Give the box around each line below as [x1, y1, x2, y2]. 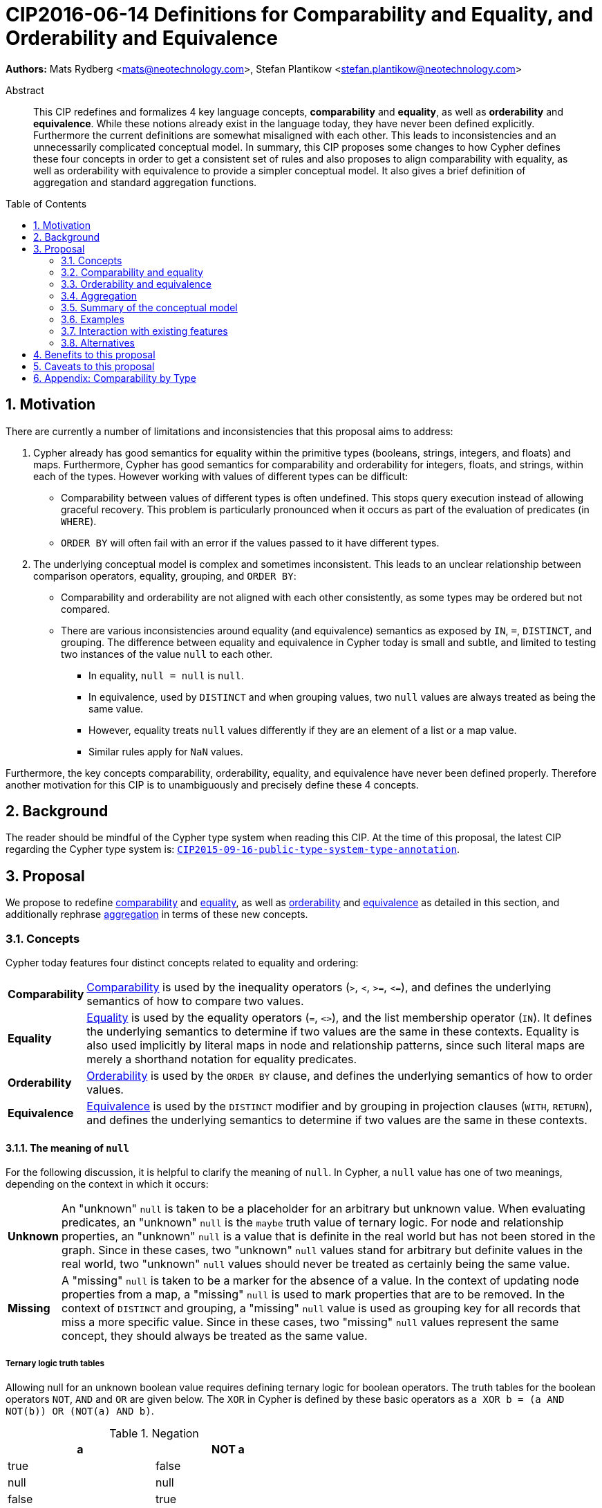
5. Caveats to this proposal [33, 360, 155, 372]
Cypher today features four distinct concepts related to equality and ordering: [6, 957, 359, 969]
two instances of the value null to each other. [61, 647, 273, 660]
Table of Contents [6, 197, 87, 210]
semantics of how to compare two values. [86, 994, 304, 1009]
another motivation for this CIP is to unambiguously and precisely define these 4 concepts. [6, 778, 419, 791]
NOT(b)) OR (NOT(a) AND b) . [6, 1405, 154, 1417]
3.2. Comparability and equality [61, 266, 203, 278]
